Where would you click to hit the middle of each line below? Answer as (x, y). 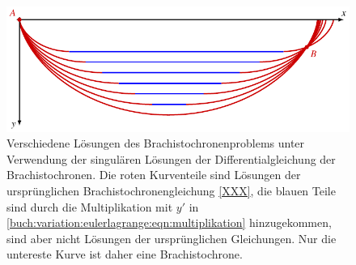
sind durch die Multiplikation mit (90, 206)
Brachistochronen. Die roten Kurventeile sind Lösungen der (154, 175)
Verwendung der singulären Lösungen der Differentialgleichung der (171, 158)
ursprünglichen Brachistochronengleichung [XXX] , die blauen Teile (171, 190)
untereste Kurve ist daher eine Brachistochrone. (125, 254)
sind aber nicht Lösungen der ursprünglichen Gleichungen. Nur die (172, 238)
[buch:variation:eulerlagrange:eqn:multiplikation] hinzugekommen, (169, 222)
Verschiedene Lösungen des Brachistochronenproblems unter (156, 143)
